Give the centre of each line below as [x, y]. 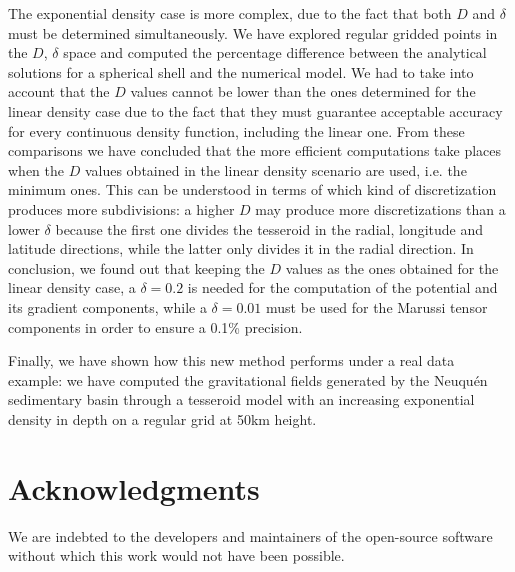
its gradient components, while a [107, 306]
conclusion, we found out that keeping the [136, 267]
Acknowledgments [134, 487]
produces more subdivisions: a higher [121, 208]
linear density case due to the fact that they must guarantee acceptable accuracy [255, 110]
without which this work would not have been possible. [176, 555]
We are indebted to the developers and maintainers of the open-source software [250, 535]
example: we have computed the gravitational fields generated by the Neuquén [248, 379]
